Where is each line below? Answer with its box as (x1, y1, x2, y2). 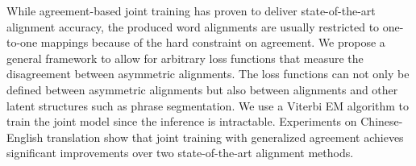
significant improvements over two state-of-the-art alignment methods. (6, 144, 354, 161)
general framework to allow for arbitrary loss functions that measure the (6, 49, 364, 66)
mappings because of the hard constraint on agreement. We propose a (40, 34, 385, 51)
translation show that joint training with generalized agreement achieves (47, 128, 404, 145)
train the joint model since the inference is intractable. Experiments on (6, 113, 357, 130)
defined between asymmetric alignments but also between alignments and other (6, 81, 398, 98)
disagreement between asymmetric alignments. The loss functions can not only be (6, 65, 410, 82)
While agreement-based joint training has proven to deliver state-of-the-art (6, 2, 376, 19)
